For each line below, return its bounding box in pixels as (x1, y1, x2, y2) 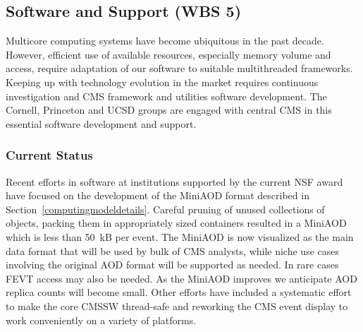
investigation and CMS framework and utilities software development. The (6, 88, 327, 103)
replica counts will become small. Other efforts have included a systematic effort (6, 285, 352, 300)
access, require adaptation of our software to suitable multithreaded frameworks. (6, 61, 353, 76)
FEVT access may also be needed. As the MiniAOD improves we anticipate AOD (6, 271, 357, 285)
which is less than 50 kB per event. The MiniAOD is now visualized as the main (6, 229, 354, 244)
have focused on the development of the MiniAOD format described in (6, 188, 309, 203)
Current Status (6, 146, 93, 164)
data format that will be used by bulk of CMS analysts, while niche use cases (6, 243, 339, 258)
